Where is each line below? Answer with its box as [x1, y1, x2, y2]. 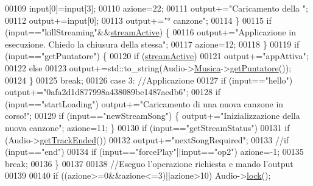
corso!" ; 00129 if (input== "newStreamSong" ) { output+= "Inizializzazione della [5, 109, 300, 122]
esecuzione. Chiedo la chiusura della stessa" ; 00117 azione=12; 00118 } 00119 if [5, 37, 300, 50]
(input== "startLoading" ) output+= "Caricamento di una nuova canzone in [5, 97, 284, 110]
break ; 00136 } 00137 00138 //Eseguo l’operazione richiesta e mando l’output [5, 157, 294, 170]
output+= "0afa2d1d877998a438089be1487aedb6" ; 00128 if [5, 85, 220, 98]
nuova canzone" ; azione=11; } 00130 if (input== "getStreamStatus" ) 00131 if [5, 121, 290, 134]
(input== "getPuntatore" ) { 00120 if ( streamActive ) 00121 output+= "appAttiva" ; [5, 49, 309, 62]
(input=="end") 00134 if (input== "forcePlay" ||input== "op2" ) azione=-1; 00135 [5, 145, 304, 158]
